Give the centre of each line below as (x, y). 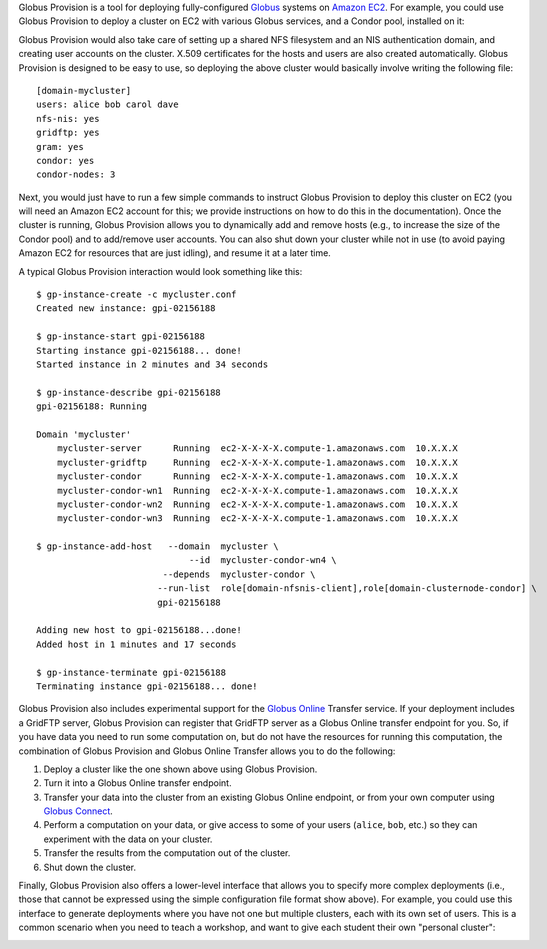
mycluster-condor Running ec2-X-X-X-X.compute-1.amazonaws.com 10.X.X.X (257, 476)
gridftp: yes (68, 133)
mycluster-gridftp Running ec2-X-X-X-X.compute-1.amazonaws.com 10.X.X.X (257, 462)
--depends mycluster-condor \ (239, 574)
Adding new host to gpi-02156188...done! (139, 630)
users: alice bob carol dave (107, 104)
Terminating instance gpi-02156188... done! (147, 686)
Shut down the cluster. (90, 867)
